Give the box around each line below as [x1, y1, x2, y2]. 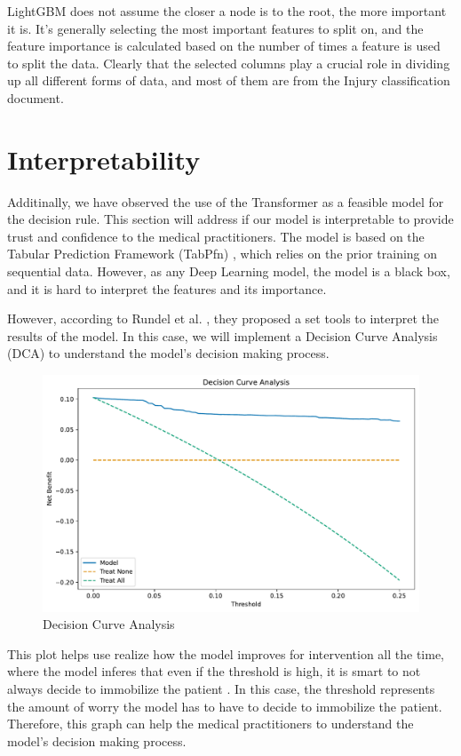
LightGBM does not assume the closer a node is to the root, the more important [7, 2, 447, 20]
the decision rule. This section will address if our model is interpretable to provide [7, 210, 454, 228]
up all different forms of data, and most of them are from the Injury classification [7, 71, 450, 90]
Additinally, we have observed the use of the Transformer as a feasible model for [7, 192, 444, 211]
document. [7, 88, 64, 107]
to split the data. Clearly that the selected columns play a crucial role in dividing [7, 53, 450, 72]
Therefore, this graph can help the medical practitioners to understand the [7, 714, 414, 733]
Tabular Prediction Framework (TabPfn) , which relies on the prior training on [7, 244, 438, 263]
